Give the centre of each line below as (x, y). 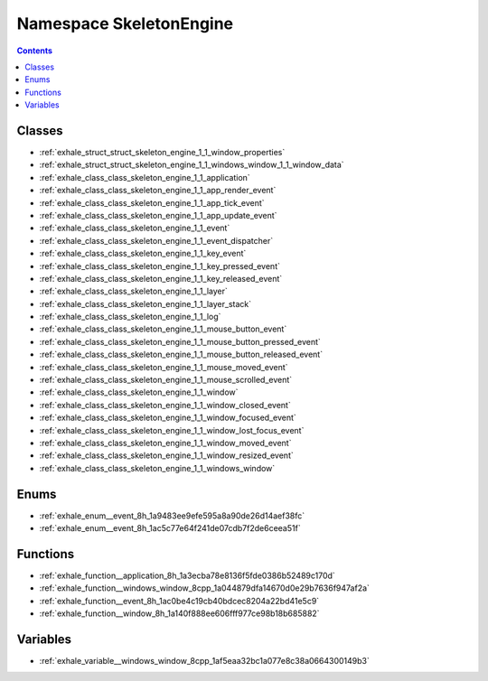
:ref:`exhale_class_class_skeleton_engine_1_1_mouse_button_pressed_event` (180, 341)
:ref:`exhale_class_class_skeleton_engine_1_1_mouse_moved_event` (164, 367)
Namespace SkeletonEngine (125, 23)
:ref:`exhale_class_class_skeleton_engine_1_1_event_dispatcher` (156, 240)
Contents (35, 51)
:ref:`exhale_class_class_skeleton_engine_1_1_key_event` (143, 254)
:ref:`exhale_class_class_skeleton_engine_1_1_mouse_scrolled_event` (166, 380)
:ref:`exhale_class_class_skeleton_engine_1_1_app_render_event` (158, 191)
